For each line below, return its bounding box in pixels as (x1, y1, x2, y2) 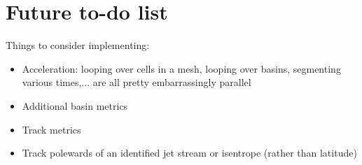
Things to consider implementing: (6, 38, 150, 52)
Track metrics (22, 122, 81, 136)
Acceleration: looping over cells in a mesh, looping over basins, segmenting (22, 61, 341, 76)
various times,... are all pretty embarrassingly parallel (22, 75, 251, 89)
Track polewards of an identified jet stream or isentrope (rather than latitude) (22, 145, 357, 160)
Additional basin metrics (22, 98, 128, 113)
